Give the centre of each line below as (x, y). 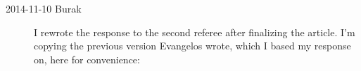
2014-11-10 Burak (44, 8)
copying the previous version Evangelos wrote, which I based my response (192, 46)
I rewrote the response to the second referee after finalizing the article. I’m (195, 32)
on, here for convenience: (87, 59)
